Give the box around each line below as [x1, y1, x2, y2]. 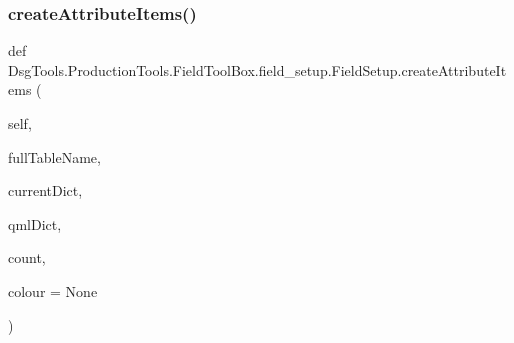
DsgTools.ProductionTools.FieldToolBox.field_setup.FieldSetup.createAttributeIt [8, 59, 507, 80]
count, [8, 247, 46, 268]
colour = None [8, 280, 98, 301]
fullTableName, [8, 146, 101, 167]
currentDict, [8, 180, 83, 201]
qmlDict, [8, 213, 62, 234]
